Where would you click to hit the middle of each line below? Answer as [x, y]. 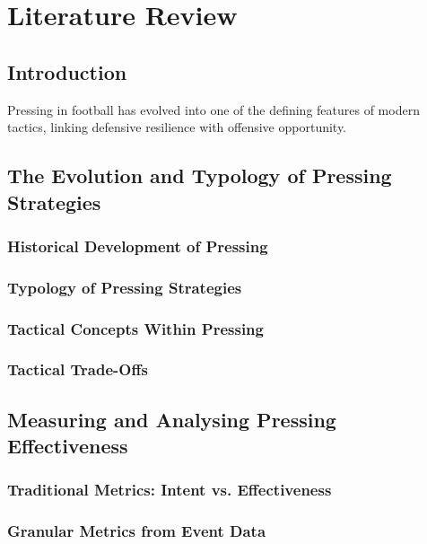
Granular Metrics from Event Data [137, 531]
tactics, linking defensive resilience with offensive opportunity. [177, 127]
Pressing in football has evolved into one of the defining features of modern [213, 109]
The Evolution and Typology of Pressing [200, 175]
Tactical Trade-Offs [78, 369]
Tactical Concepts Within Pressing [135, 328]
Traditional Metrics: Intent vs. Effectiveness [170, 490]
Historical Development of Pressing [138, 246]
